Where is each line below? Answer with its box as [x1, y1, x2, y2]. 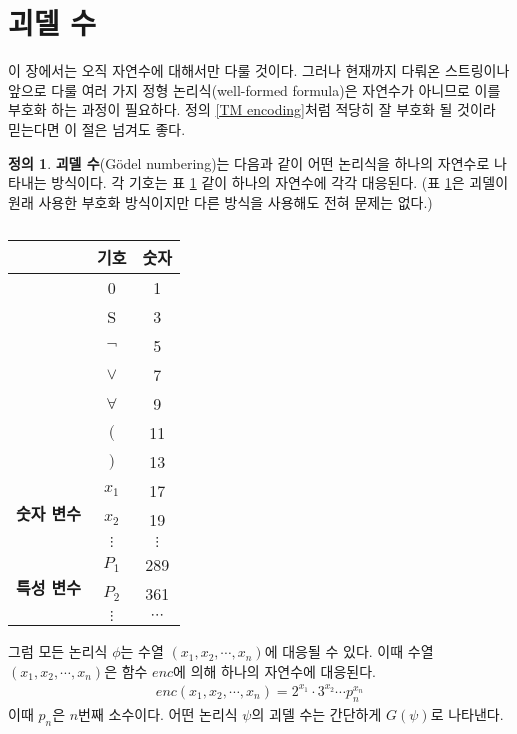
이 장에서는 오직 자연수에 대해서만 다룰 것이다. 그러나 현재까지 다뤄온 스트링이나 [8, 60, 510, 81]
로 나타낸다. [430, 703, 504, 724]
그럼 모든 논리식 [8, 641, 108, 662]
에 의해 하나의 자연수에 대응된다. [173, 660, 376, 681]
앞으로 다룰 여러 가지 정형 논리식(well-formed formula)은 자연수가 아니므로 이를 [8, 79, 501, 100]
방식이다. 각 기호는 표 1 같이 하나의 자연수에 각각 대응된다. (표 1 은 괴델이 [51, 172, 509, 193]
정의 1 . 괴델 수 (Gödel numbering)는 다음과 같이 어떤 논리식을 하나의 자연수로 [8, 152, 490, 173]
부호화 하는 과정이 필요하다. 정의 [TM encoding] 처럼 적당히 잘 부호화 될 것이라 [8, 99, 496, 120]
